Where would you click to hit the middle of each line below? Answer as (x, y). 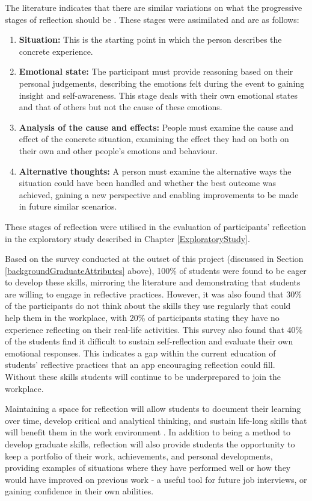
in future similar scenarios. (68, 206)
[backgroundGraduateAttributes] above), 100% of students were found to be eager (156, 270)
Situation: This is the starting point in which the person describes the (150, 39)
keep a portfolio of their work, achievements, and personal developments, (139, 456)
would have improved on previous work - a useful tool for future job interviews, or (156, 479)
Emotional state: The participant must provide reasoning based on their (156, 71)
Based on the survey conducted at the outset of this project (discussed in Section (154, 259)
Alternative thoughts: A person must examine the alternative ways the (155, 171)
